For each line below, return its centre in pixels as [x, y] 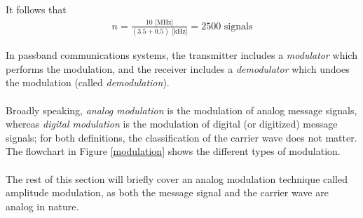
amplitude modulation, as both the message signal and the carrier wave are [167, 192]
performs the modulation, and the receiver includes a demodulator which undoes [178, 68]
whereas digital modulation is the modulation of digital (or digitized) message [172, 124]
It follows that [36, 9]
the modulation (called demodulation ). [88, 82]
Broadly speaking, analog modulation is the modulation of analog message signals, [181, 110]
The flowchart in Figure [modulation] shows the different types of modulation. [173, 151]
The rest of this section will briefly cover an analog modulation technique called [177, 178]
